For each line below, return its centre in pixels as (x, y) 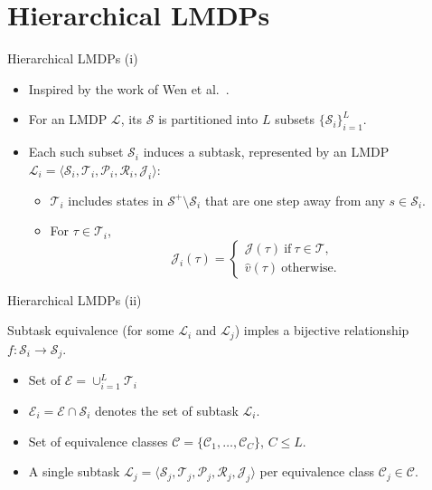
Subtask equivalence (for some (91, 330)
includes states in (116, 200)
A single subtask (74, 471)
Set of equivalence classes (98, 441)
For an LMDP (68, 119)
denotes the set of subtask (166, 410)
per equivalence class (317, 471)
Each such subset (76, 152)
